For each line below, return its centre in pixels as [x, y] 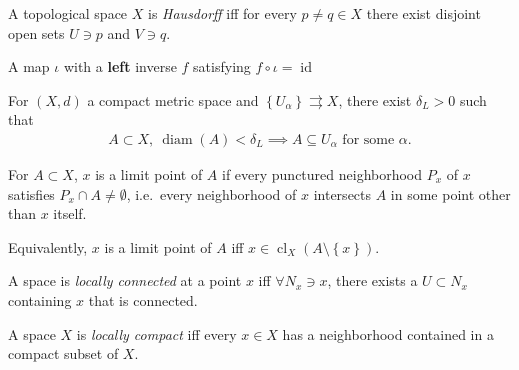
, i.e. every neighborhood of [211, 193]
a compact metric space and [173, 99]
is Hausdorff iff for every [222, 13]
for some [368, 139]
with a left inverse [120, 66]
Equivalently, [48, 246]
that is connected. [143, 299]
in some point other [450, 193]
